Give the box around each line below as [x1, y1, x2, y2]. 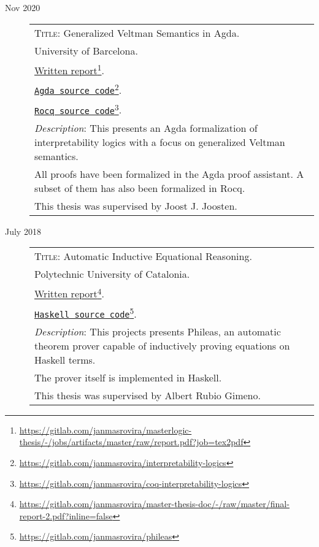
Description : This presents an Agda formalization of [34, 120, 258, 135]
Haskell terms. [34, 352, 96, 367]
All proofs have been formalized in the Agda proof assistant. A [34, 166, 304, 181]
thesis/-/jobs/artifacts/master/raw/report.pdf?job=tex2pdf [19, 435, 244, 448]
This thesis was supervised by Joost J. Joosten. [34, 198, 237, 213]
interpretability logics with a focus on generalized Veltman [34, 134, 285, 149]
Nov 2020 [5, 1, 40, 13]
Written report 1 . [34, 61, 104, 77]
